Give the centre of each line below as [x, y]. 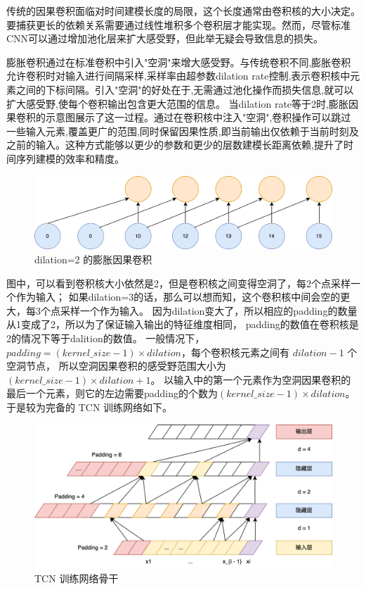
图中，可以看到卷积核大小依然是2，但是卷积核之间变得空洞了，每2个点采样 [178, 283]
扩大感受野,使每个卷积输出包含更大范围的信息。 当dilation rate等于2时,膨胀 [177, 103]
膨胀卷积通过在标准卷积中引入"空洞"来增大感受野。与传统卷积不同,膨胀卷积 [179, 62]
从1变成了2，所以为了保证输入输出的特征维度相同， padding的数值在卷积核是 [183, 324]
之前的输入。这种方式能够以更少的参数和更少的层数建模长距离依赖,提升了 [175, 145]
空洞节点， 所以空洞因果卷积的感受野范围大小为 [116, 366]
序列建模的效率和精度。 [70, 158]
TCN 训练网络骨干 [77, 578]
